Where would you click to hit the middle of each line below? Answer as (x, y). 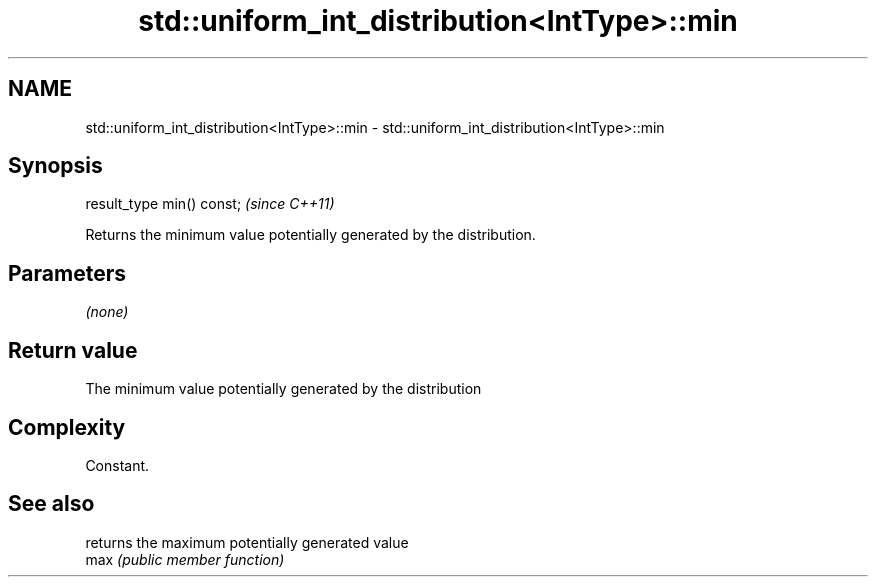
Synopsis (55, 166)
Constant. (117, 465)
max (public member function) (185, 559)
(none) (107, 312)
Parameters (67, 273)
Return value (73, 350)
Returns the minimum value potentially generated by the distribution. (310, 235)
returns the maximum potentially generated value (247, 542)
